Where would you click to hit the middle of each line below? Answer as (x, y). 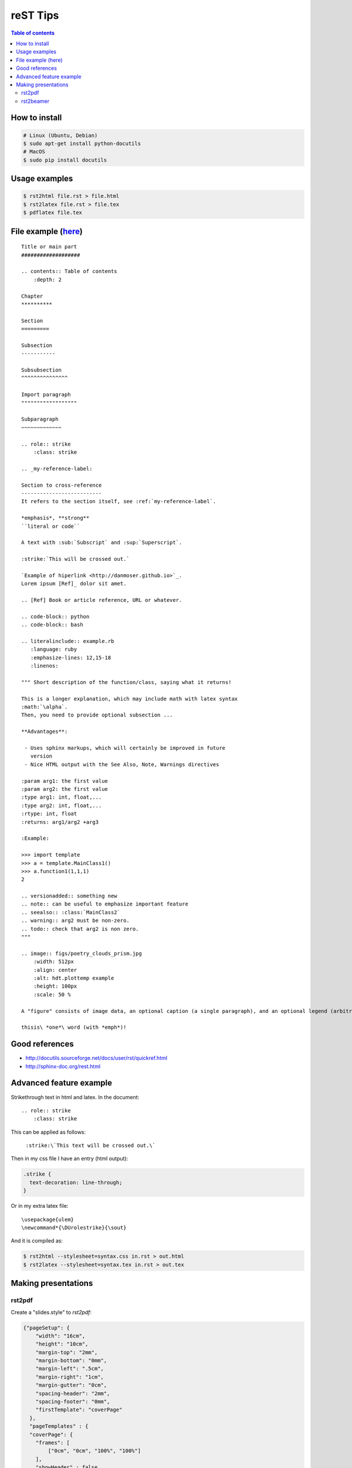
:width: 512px (54, 962)
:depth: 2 (47, 280)
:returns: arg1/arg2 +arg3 (60, 822)
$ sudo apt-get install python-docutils (82, 144)
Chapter (32, 296)
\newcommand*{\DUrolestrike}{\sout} (74, 1228)
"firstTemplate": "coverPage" (79, 1410)
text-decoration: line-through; (76, 1182)
